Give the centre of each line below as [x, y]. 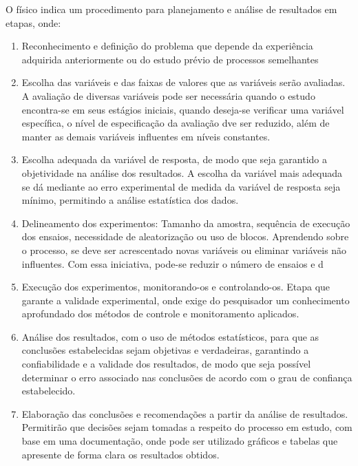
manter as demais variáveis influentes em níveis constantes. [146, 136]
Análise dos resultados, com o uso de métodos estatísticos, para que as [170, 336]
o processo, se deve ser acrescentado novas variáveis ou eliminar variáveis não [184, 250]
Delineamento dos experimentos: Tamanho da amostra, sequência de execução [186, 223]
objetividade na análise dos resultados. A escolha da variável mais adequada [182, 172]
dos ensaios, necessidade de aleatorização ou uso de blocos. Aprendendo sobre [185, 236]
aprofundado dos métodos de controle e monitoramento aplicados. [160, 314]
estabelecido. [49, 391]
